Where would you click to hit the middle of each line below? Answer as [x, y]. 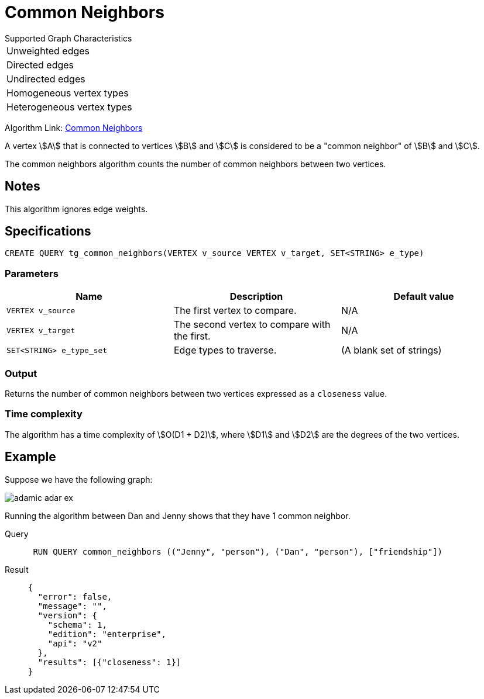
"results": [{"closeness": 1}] [109, 662]
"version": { [68, 615]
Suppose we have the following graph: [79, 479]
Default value [424, 297]
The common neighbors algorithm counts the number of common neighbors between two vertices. [195, 164]
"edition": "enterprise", [107, 634]
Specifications [48, 231]
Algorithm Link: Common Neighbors [74, 127]
